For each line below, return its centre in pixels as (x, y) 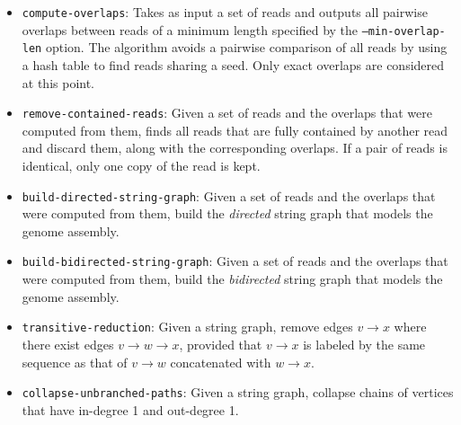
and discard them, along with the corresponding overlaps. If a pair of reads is (235, 148)
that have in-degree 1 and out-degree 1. (130, 409)
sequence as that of (75, 362)
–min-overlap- (403, 31)
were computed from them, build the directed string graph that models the (227, 213)
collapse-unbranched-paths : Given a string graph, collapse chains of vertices (238, 392)
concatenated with (221, 362)
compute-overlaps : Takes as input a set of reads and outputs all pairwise (225, 12)
